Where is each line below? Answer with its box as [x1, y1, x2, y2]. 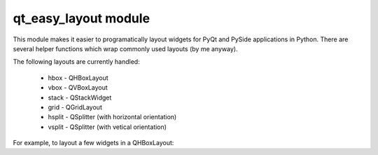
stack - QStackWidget [48, 93, 112, 102]
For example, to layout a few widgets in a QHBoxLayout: [13, 139, 174, 147]
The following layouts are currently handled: [13, 58, 140, 66]
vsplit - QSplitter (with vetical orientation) [48, 123, 167, 131]
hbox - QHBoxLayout [48, 74, 108, 82]
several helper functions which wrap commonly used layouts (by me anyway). [13, 44, 238, 53]
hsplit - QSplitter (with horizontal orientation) [48, 113, 177, 121]
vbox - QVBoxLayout [48, 83, 108, 92]
